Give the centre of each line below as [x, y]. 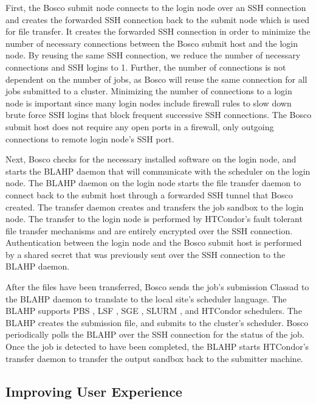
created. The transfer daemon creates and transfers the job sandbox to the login [155, 207]
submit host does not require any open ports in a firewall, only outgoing [140, 126]
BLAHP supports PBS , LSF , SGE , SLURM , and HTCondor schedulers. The [154, 311]
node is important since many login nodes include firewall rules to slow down [149, 103]
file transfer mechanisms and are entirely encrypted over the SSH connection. [149, 230]
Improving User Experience [94, 391]
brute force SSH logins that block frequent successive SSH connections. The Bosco [159, 115]
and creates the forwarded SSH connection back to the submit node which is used [158, 19]
